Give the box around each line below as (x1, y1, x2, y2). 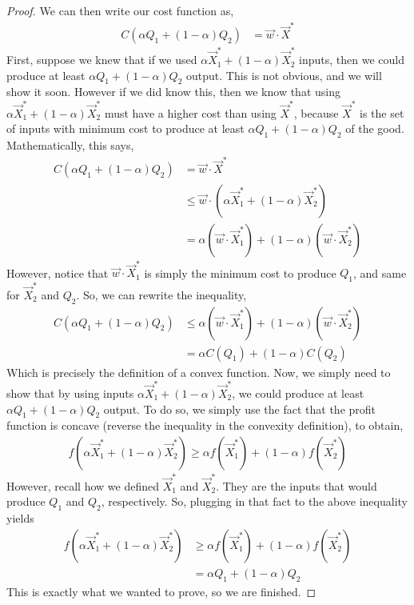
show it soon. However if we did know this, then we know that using (6, 83, 340, 100)
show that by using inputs (6, 384, 134, 401)
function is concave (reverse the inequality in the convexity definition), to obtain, (6, 417, 404, 434)
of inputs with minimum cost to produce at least (6, 120, 245, 137)
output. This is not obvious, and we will (186, 66, 382, 83)
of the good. (345, 120, 404, 137)
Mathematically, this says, (6, 137, 134, 154)
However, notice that (6, 264, 109, 281)
